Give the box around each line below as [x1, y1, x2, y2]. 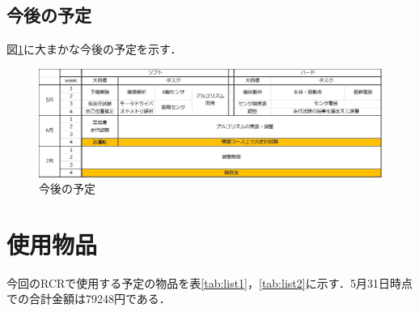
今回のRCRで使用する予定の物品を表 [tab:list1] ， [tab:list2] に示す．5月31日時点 [6, 274, 413, 291]
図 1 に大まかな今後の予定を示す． [6, 41, 182, 58]
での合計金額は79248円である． [6, 290, 171, 307]
